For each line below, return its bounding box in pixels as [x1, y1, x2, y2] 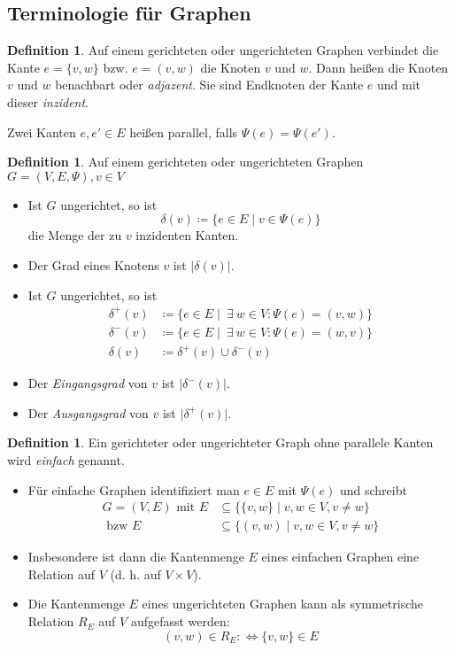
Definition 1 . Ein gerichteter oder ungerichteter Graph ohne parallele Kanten [7, 433, 434, 452]
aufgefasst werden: [130, 612, 230, 631]
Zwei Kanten [7, 122, 76, 141]
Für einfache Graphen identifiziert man [27, 480, 240, 499]
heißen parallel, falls [129, 122, 238, 141]
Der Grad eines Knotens [27, 255, 159, 274]
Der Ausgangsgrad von [27, 403, 149, 422]
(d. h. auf [110, 564, 161, 583]
